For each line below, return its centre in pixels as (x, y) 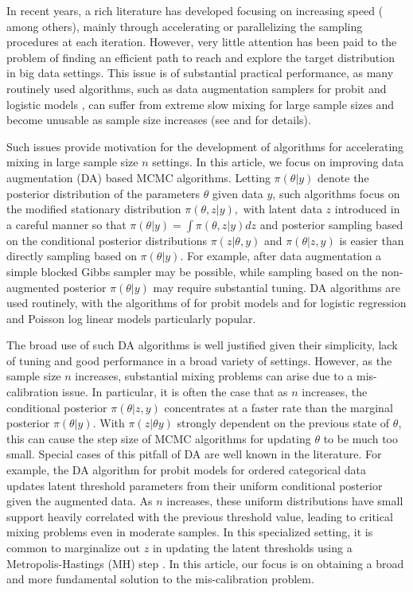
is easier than (372, 240)
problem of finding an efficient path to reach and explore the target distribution (201, 57)
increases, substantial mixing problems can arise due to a (214, 376)
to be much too (360, 438)
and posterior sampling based (331, 224)
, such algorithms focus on (336, 193)
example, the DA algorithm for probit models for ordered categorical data (187, 470)
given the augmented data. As (80, 501)
